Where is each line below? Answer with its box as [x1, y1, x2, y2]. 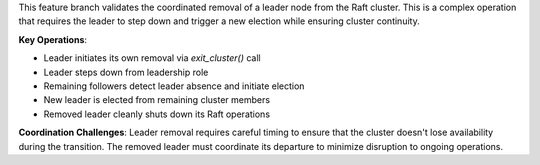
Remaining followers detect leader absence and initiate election [43, 80, 305, 92]
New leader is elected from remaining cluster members [43, 94, 270, 106]
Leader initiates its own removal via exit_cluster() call [43, 52, 261, 64]
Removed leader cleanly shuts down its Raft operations [43, 108, 270, 120]
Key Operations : [18, 33, 88, 45]
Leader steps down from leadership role [43, 66, 209, 78]
